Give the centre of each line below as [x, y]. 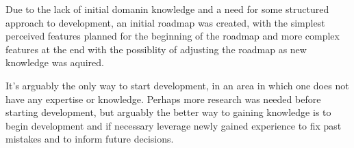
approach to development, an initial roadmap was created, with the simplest [165, 22]
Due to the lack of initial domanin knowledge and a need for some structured [167, 9]
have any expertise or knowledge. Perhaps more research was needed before [163, 99]
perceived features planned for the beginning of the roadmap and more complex [173, 36]
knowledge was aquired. [55, 62]
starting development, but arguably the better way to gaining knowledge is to [168, 112]
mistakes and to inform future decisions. [90, 139]
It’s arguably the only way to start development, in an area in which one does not [177, 85]
